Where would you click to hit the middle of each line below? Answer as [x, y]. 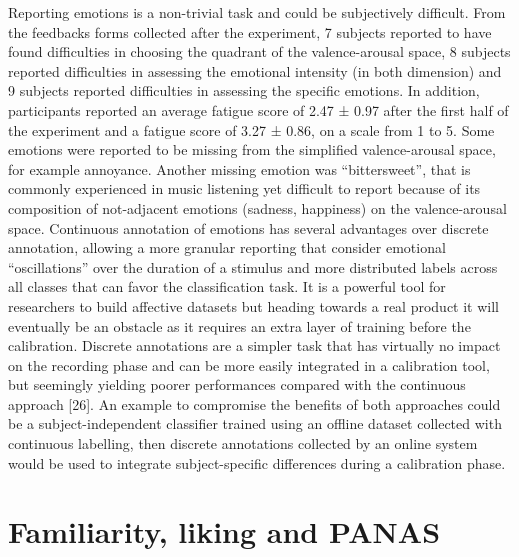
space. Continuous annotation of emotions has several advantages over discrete [248, 227]
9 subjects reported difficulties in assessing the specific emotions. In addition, [244, 90]
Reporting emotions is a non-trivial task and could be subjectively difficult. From [257, 12]
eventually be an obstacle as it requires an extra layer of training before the [239, 325]
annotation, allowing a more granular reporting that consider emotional [227, 247]
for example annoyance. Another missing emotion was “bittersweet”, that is [239, 168]
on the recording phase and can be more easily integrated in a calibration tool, [249, 364]
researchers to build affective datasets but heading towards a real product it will [253, 305]
